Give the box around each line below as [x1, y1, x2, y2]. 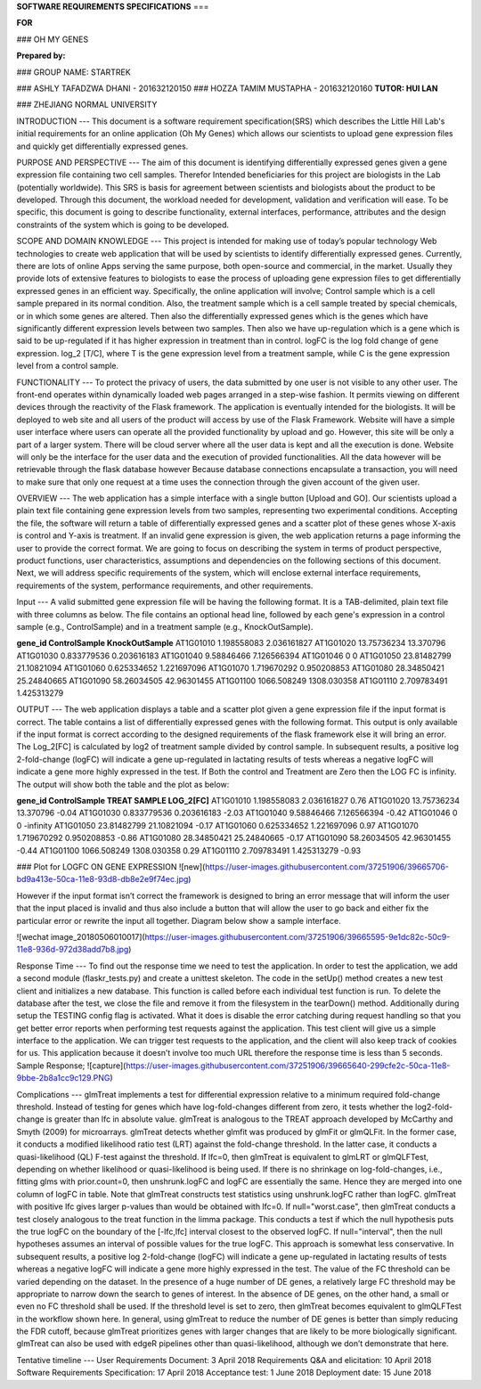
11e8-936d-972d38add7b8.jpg [16, 944, 129, 955]
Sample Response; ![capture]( [16, 1060, 126, 1071]
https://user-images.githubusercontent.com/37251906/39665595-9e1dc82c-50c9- [144, 931, 451, 942]
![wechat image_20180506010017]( [16, 931, 146, 942]
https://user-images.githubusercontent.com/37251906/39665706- [205, 862, 450, 872]
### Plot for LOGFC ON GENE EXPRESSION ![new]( [16, 862, 206, 872]
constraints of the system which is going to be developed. [16, 219, 230, 230]
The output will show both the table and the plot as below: [16, 779, 230, 789]
